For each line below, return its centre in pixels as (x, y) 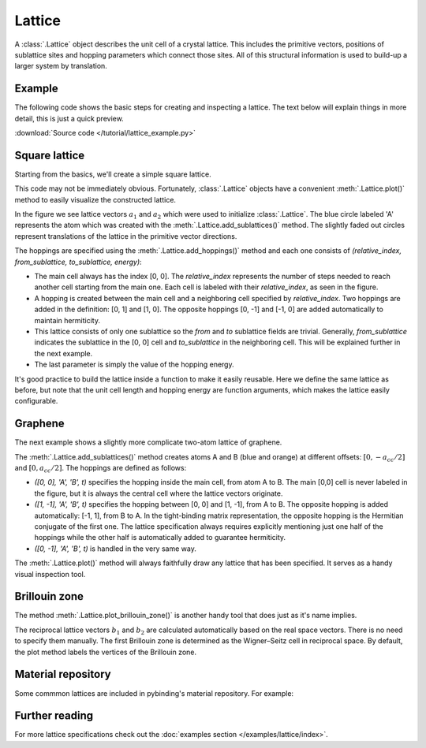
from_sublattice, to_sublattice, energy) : (78, 262)
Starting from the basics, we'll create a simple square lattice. (113, 174)
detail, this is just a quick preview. (69, 118)
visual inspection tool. (50, 574)
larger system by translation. (61, 66)
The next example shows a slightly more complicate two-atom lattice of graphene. (148, 442)
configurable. (36, 401)
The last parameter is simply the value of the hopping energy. (134, 365)
